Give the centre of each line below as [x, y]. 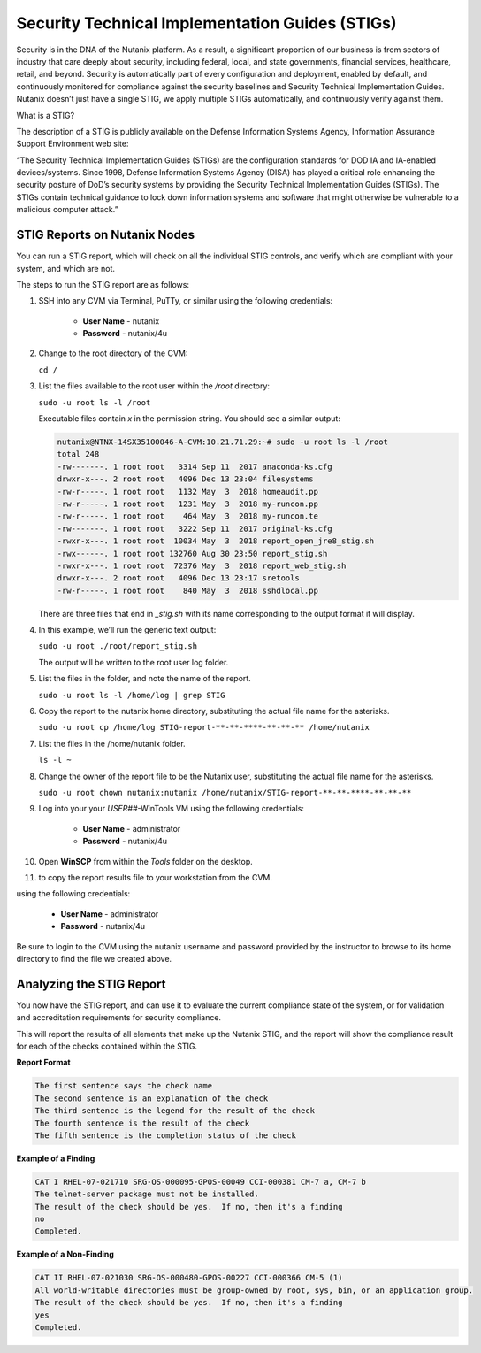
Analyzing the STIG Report [91, 984]
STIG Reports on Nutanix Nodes [105, 235]
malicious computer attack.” [67, 210]
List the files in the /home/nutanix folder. [112, 743]
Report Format [43, 1063]
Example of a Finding [56, 1158]
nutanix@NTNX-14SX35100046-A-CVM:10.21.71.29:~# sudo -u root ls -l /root [223, 442]
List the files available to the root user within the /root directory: [154, 386]
